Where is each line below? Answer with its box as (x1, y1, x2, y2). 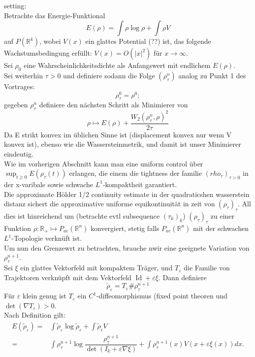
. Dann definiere (158, 272, 207, 282)
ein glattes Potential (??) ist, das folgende (85, 36, 211, 46)
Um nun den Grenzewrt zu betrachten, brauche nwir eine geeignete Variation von (4, 242, 250, 253)
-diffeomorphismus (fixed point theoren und (96, 291, 227, 301)
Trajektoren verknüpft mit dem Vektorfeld (4, 272, 131, 282)
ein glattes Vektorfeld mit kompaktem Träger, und (20, 262, 173, 273)
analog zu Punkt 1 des (178, 70, 246, 80)
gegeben (4, 99, 28, 110)
